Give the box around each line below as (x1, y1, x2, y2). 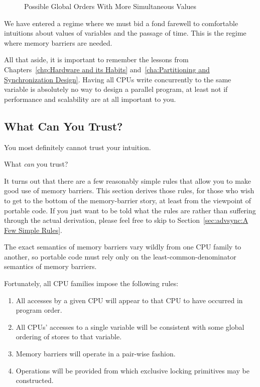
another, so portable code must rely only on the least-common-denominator (4, 251, 236, 262)
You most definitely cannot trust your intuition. (4, 142, 151, 152)
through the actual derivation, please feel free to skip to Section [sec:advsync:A (4, 215, 248, 225)
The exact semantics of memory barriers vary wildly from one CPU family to (4, 241, 241, 252)
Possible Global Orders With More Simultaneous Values (24, 1, 197, 11)
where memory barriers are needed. (4, 37, 112, 48)
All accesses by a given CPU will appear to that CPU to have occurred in (16, 295, 243, 305)
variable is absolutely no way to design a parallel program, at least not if (4, 84, 228, 94)
